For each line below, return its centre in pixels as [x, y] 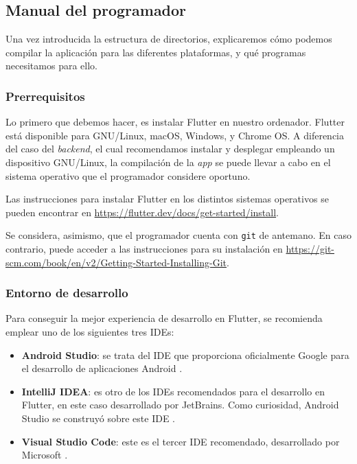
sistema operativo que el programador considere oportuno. [128, 175]
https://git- [310, 249]
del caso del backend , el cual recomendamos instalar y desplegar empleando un [170, 149]
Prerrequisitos [45, 96]
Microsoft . [45, 455]
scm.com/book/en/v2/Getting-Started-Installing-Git [116, 262]
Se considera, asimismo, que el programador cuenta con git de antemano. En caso [178, 235]
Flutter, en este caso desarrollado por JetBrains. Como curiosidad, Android [180, 405]
